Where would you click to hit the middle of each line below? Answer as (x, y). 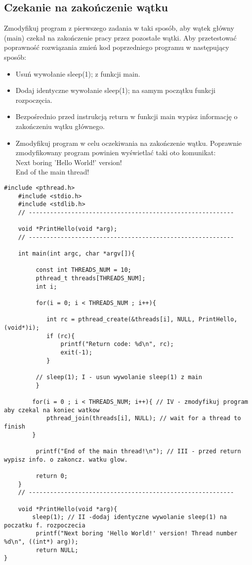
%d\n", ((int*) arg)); (41, 542)
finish (15, 426)
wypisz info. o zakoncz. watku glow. (66, 459)
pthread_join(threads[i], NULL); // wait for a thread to (144, 418)
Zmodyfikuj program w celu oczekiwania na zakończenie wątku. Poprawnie (129, 143)
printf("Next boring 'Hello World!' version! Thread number (137, 534)
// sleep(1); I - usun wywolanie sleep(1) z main (119, 377)
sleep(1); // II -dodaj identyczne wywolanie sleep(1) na (130, 517)
